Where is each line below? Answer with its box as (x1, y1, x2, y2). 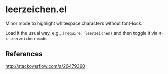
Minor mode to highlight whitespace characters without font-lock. (5, 20, 143, 26)
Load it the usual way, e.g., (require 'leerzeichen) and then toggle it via (5, 30, 158, 36)
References (5, 50, 43, 58)
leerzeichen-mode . (10, 35, 48, 41)
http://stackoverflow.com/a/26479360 (5, 63, 85, 69)
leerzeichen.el (5, 4, 67, 15)
